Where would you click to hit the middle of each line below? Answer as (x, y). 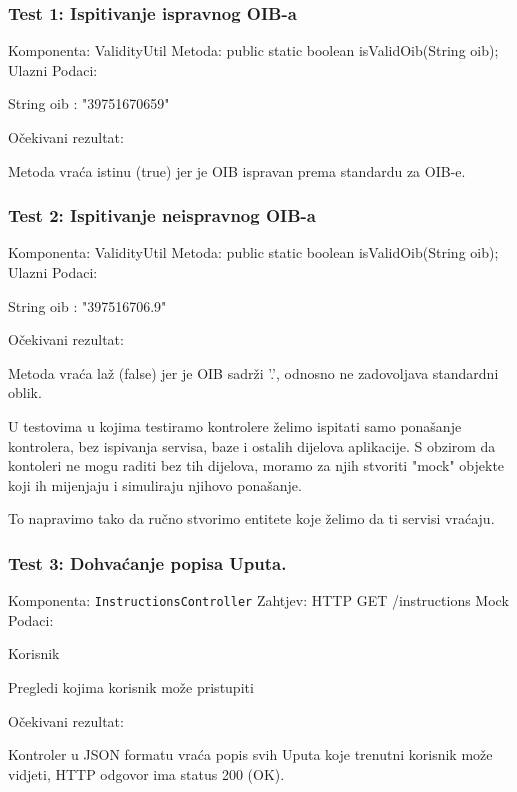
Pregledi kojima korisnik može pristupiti (131, 687)
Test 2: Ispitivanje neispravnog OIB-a (162, 215)
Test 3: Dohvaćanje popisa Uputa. (147, 562)
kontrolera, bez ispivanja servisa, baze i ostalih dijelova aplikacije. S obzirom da (252, 445)
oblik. (25, 392)
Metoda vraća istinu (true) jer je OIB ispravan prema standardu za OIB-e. (237, 170)
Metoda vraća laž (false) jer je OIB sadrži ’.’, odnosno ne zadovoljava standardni (253, 372)
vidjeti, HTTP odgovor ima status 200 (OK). (146, 773)
